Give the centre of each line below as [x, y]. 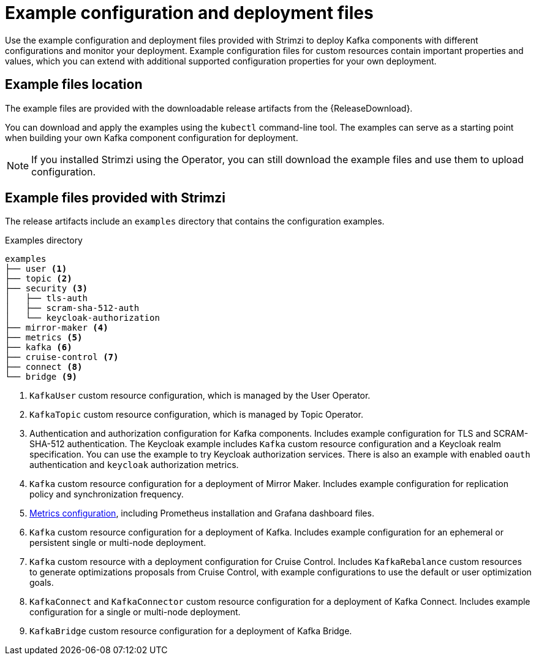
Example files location [74, 85]
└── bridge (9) [41, 377]
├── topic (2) [39, 279]
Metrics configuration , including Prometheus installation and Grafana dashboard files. [202, 513]
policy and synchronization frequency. [107, 494]
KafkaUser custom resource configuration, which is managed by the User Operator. [200, 396]
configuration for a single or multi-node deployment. [135, 612]
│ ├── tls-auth [46, 298]
